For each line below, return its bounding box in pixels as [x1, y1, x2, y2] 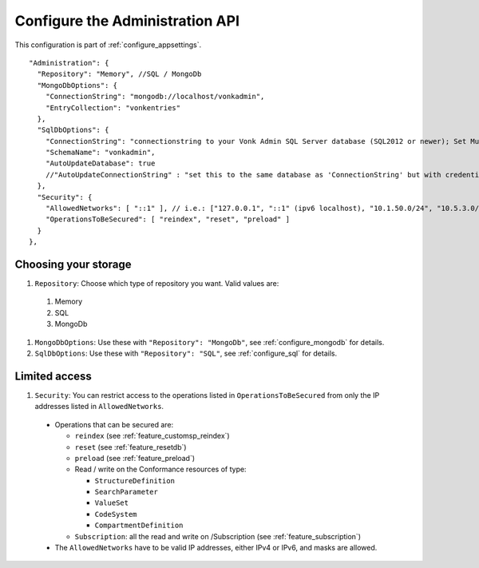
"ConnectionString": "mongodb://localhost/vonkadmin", [45, 92, 265, 101]
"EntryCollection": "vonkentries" [45, 103, 181, 112]
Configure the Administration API [14, 12, 239, 30]
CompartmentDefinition [94, 521, 184, 530]
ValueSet [94, 498, 129, 507]
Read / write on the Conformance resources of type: [74, 464, 247, 475]
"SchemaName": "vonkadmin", [45, 148, 156, 157]
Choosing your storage [14, 258, 132, 271]
